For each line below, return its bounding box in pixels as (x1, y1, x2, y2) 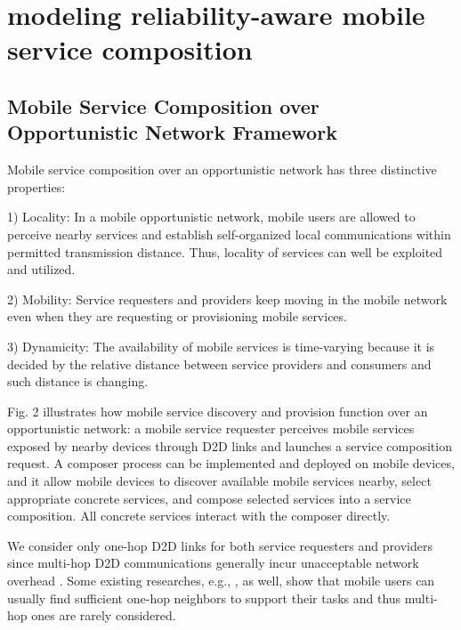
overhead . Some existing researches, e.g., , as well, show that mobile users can (7, 571, 435, 590)
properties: (7, 177, 66, 196)
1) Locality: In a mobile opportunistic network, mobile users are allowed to (7, 207, 416, 226)
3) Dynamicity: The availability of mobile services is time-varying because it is (7, 336, 435, 355)
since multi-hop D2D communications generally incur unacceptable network (7, 553, 419, 572)
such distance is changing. (7, 372, 149, 391)
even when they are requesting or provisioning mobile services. (7, 307, 347, 326)
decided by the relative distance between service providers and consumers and (7, 354, 432, 373)
